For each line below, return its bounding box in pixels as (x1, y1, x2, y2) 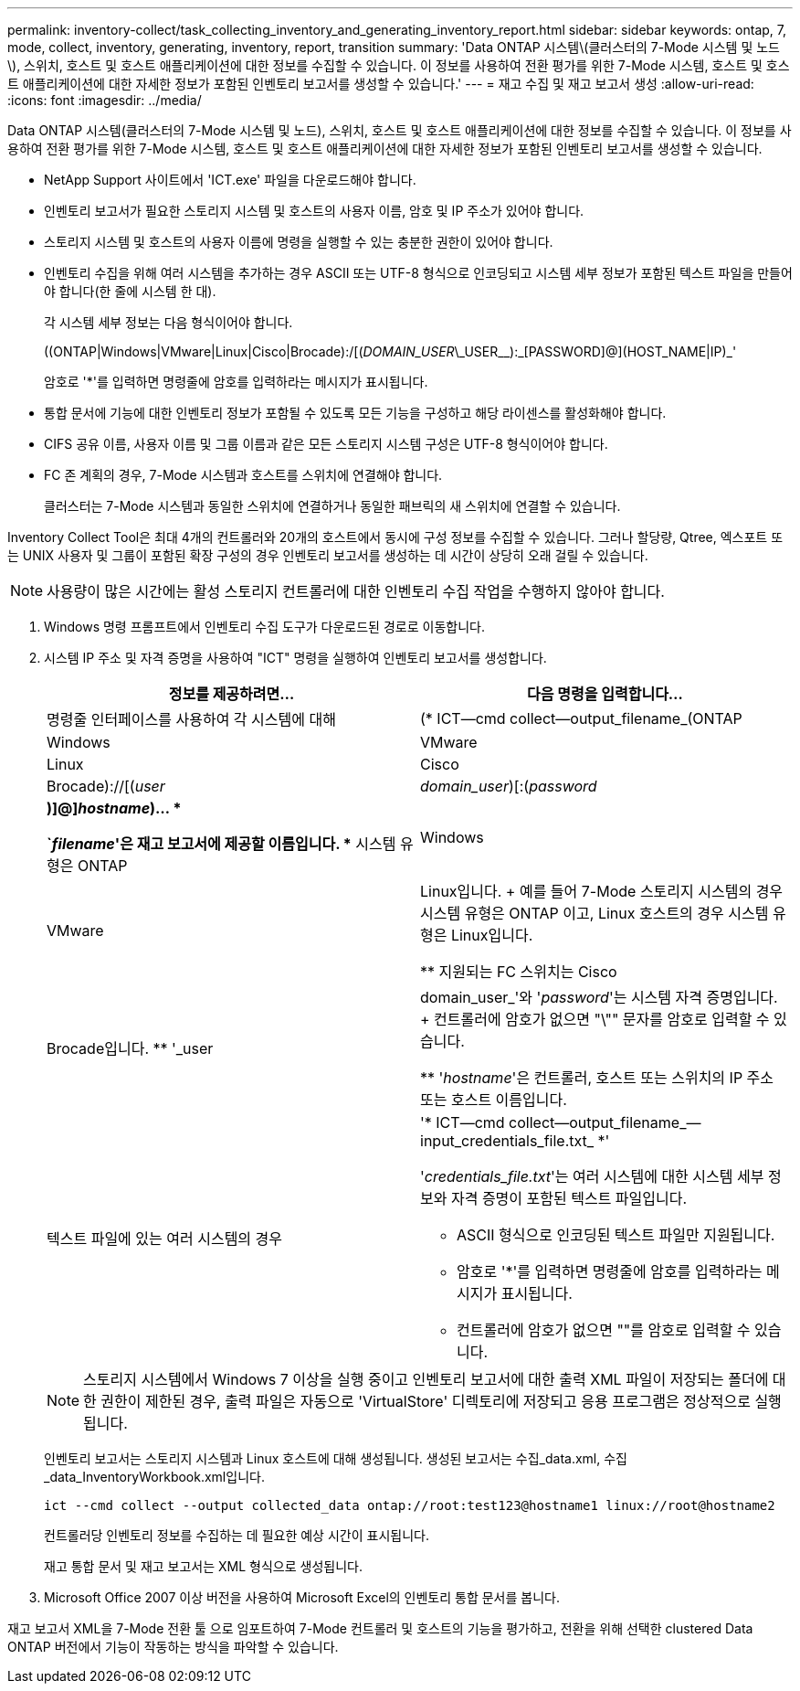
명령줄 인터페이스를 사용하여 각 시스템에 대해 (47, 710, 336, 729)
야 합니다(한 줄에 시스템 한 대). (44, 283, 216, 299)
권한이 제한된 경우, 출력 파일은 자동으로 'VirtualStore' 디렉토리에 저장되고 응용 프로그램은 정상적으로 (100, 1392, 751, 1410)
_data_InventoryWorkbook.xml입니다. (44, 1469, 265, 1484)
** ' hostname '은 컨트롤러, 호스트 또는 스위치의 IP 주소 (420, 1069, 774, 1087)
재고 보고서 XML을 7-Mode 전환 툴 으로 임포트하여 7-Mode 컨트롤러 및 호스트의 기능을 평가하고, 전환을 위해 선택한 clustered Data (7, 1621, 753, 1636)
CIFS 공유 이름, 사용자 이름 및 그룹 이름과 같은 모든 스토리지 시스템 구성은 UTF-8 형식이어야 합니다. (44, 436, 608, 452)
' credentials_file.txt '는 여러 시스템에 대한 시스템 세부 (420, 1167, 764, 1186)
